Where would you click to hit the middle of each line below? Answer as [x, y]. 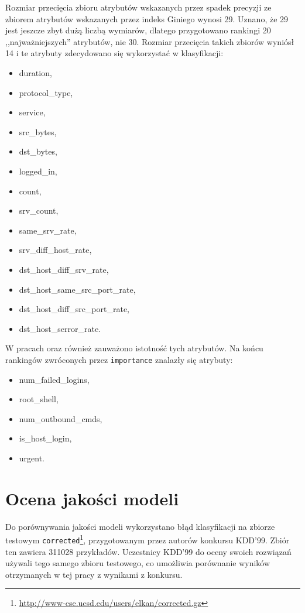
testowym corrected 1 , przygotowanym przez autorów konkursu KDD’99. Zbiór [148, 539]
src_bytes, [38, 131]
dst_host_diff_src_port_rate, [74, 309]
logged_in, [38, 171]
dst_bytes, [38, 151]
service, [32, 112]
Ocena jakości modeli [92, 498]
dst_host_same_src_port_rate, [77, 289]
